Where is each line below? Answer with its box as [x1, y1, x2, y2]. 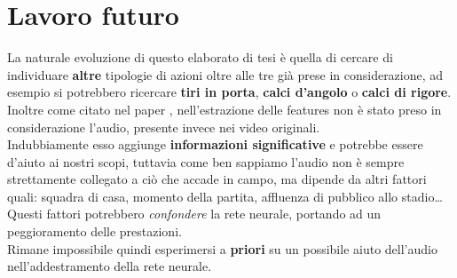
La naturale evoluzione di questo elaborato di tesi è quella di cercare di [7, 48, 393, 67]
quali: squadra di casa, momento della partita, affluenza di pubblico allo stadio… [7, 187, 443, 205]
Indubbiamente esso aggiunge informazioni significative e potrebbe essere [7, 135, 423, 154]
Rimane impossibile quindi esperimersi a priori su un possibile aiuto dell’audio [7, 239, 437, 258]
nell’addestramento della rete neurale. [7, 257, 212, 275]
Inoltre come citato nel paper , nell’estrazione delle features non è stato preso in [7, 99, 442, 118]
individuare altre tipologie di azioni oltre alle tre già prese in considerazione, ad [7, 65, 444, 83]
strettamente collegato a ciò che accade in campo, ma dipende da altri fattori [7, 170, 427, 188]
